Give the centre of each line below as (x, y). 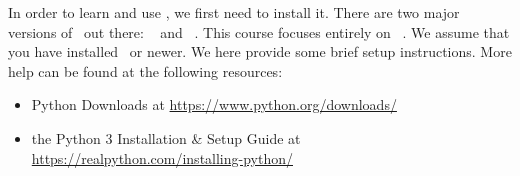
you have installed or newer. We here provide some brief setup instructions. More (260, 51)
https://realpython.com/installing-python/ (162, 157)
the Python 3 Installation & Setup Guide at (166, 137)
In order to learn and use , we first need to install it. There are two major (234, 12)
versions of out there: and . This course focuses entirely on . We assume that (259, 31)
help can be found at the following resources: (145, 70)
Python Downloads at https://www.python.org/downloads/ (214, 104)
